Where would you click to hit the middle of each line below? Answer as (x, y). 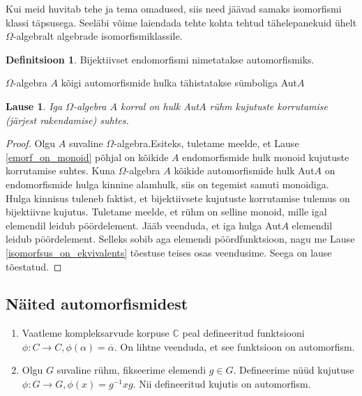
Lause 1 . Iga (34, 106)
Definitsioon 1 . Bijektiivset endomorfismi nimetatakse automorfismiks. (160, 59)
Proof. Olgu (31, 143)
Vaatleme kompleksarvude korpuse (96, 333)
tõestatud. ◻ (34, 266)
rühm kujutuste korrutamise (269, 106)
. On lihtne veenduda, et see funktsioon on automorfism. (234, 346)
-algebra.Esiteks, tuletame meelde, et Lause (206, 143)
